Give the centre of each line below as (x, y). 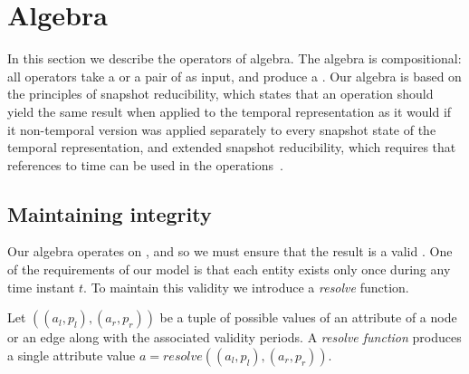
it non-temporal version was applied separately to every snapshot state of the (222, 129)
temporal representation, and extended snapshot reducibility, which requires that (232, 147)
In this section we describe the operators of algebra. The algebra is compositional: (234, 58)
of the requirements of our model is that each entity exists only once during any (229, 269)
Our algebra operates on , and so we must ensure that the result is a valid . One (230, 251)
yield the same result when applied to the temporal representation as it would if (230, 111)
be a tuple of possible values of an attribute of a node (308, 317)
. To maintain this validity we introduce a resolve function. (246, 287)
